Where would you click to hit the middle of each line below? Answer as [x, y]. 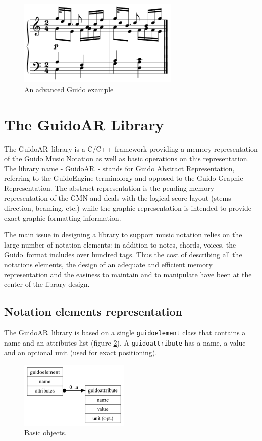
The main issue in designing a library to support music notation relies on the [123, 235]
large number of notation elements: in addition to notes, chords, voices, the [120, 244]
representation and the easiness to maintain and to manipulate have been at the [128, 274]
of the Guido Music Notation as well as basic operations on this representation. [127, 158]
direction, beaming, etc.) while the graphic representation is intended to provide [128, 208]
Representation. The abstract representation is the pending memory [109, 188]
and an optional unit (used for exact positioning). [81, 352]
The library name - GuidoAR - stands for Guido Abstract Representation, [119, 168]
